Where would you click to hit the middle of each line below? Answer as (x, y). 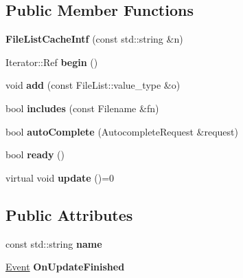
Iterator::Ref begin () (52, 62)
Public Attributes (69, 214)
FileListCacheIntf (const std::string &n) (94, 39)
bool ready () (35, 154)
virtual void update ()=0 (60, 177)
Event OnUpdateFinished (65, 267)
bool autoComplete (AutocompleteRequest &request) (122, 131)
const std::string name (54, 243)
